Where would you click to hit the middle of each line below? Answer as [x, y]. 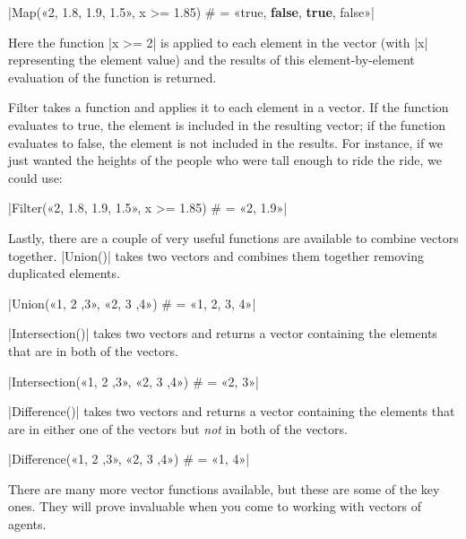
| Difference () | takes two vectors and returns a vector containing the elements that [232, 411]
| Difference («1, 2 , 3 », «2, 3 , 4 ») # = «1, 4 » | [129, 459]
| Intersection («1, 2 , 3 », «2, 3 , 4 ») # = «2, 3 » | [134, 381]
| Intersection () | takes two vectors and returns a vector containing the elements [223, 333]
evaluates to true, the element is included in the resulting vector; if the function [227, 124]
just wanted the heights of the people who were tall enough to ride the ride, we [225, 160]
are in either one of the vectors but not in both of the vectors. [178, 428]
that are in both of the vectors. [93, 350]
